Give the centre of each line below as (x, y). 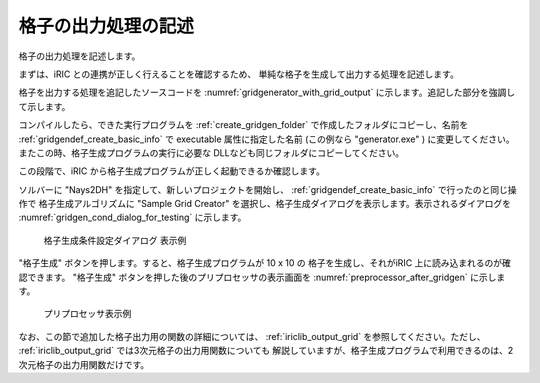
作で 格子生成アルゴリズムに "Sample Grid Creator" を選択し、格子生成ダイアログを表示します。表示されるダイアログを (265, 204)
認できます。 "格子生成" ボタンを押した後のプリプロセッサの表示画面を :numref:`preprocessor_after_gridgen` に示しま (262, 277)
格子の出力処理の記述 (106, 26)
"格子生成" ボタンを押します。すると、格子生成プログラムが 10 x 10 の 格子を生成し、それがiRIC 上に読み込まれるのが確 (265, 263)
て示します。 (44, 106)
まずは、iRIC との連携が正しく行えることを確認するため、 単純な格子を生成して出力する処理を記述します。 (238, 74)
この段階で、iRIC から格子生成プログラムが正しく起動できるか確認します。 (171, 171)
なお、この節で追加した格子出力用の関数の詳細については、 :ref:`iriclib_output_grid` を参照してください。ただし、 (252, 336)
